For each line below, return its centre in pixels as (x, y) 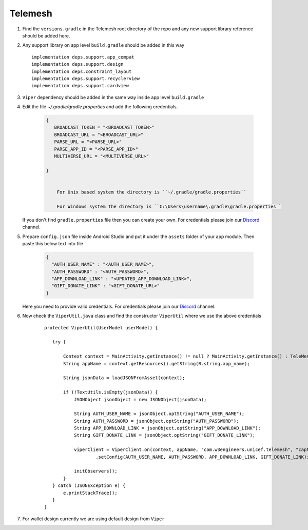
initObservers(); (95, 471)
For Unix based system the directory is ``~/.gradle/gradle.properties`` (151, 192)
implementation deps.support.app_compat (83, 57)
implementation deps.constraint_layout (82, 71)
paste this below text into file (53, 243)
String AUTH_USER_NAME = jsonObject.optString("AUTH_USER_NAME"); (159, 414)
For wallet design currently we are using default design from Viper (93, 519)
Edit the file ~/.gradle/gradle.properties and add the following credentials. (100, 107)
